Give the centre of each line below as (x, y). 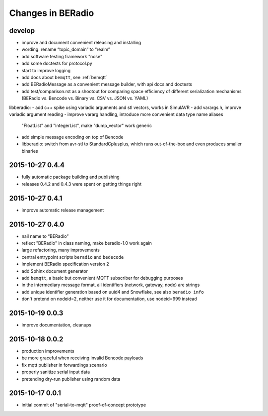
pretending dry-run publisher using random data (71, 379)
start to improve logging (46, 70)
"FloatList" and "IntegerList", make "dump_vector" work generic (87, 126)
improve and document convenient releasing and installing (81, 43)
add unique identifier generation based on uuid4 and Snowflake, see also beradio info (113, 292)
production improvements (48, 351)
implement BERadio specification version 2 (65, 264)
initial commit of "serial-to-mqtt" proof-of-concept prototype (84, 405)
